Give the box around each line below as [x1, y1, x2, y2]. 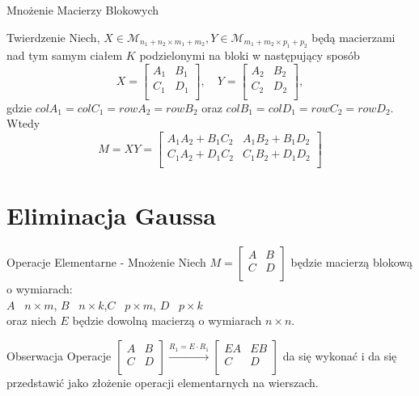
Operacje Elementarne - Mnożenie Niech [6, 253, 206, 270]
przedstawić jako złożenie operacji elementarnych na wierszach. [6, 373, 319, 390]
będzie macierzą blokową [290, 253, 413, 270]
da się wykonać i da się [282, 347, 397, 364]
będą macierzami [311, 28, 396, 45]
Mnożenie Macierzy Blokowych [6, 2, 159, 18]
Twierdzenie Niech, [6, 28, 100, 45]
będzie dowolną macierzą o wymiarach [72, 312, 262, 329]
